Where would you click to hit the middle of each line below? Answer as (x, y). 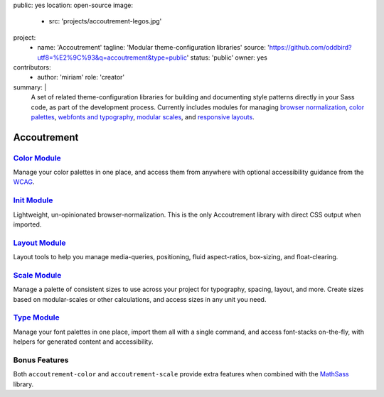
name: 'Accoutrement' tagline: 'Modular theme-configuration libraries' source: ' (154, 48)
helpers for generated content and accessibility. (83, 342)
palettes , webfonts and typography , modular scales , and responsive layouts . (143, 116)
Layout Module (40, 243)
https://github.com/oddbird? (310, 48)
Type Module (36, 317)
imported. (27, 224)
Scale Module (37, 275)
